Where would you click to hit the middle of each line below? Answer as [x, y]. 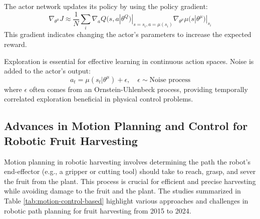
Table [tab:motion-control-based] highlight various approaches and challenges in [126, 200]
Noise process [170, 80]
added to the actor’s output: [47, 71]
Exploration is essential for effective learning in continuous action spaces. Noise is [129, 61]
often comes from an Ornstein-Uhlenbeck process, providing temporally [139, 89]
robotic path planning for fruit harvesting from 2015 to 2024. [98, 210]
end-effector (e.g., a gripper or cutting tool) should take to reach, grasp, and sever [130, 171]
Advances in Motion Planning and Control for [126, 126]
